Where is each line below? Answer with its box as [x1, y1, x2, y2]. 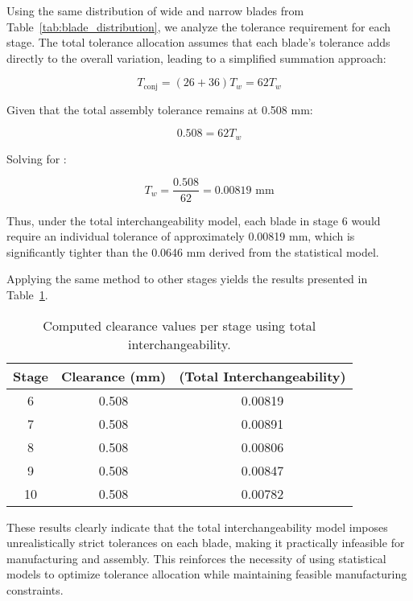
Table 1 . [6, 286, 48, 303]
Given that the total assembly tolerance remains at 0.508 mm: [6, 101, 313, 117]
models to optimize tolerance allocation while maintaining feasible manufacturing [6, 566, 407, 582]
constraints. [6, 581, 64, 598]
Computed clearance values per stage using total [43, 315, 316, 335]
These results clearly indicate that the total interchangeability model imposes [6, 518, 388, 535]
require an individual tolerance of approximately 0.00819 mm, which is [6, 228, 355, 245]
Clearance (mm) [60, 366, 167, 385]
